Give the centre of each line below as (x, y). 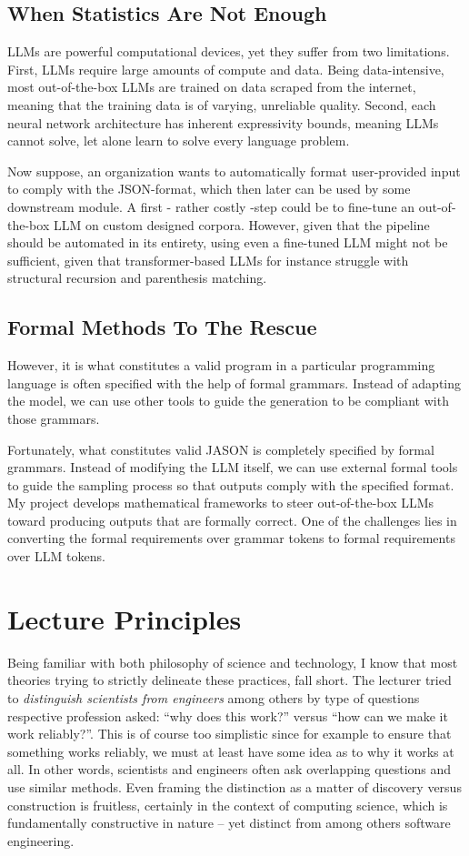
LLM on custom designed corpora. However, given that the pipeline (241, 224)
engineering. (41, 840)
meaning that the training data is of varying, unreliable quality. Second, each (222, 104)
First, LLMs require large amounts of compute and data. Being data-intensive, (226, 69)
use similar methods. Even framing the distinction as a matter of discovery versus (234, 786)
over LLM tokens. (56, 556)
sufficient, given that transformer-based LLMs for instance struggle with (208, 260)
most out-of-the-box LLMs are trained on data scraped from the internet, (212, 87)
